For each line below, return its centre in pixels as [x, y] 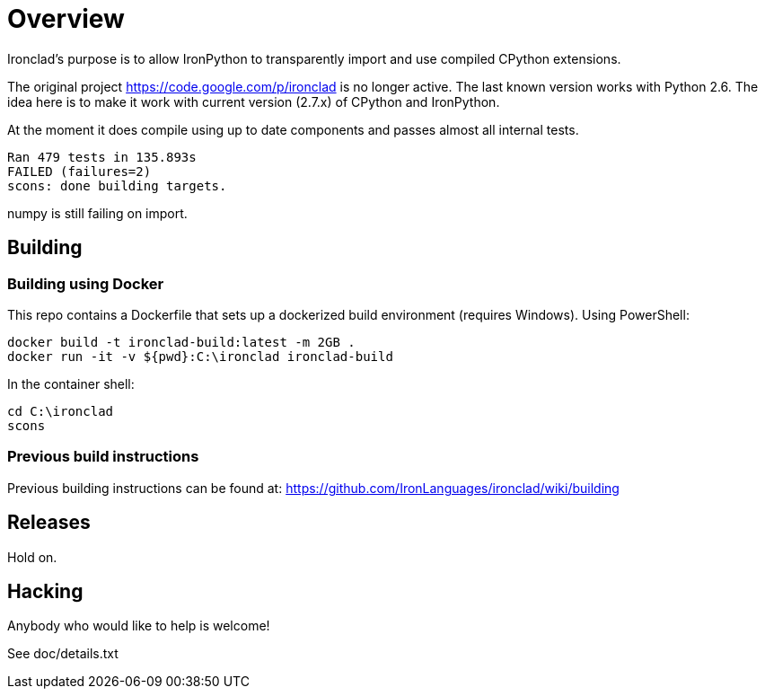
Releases [49, 523]
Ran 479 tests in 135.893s [102, 157]
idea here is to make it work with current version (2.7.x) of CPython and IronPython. [254, 101]
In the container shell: [71, 383]
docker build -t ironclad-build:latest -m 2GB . [181, 342]
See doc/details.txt [63, 654]
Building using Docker [86, 283]
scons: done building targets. [117, 185]
